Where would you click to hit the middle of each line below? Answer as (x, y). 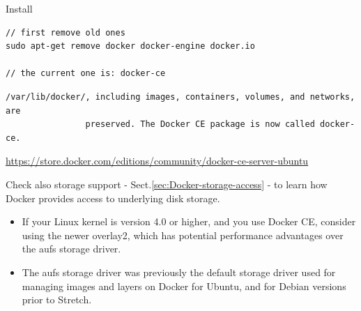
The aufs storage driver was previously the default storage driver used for (179, 272)
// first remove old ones (66, 32)
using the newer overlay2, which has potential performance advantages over (183, 235)
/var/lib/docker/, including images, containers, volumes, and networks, (180, 97)
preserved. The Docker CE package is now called (200, 124)
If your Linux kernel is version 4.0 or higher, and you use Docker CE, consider (189, 221)
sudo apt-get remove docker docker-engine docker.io (130, 46)
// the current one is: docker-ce (86, 74)
